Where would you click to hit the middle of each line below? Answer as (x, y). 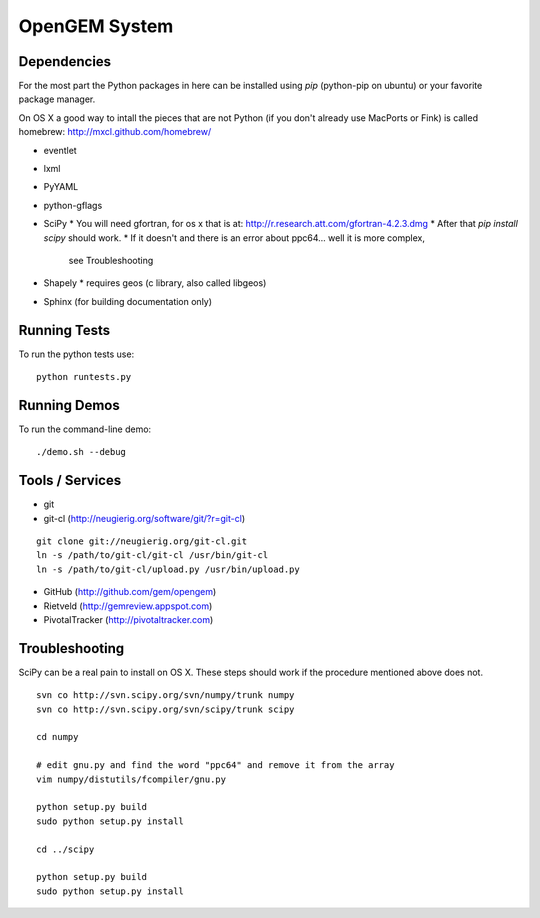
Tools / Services (70, 480)
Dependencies (65, 61)
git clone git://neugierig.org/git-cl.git (142, 541)
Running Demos (69, 405)
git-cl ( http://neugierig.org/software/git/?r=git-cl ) (144, 518)
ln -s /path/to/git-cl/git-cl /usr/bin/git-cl (152, 555)
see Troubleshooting (111, 260)
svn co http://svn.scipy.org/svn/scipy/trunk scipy (165, 709)
